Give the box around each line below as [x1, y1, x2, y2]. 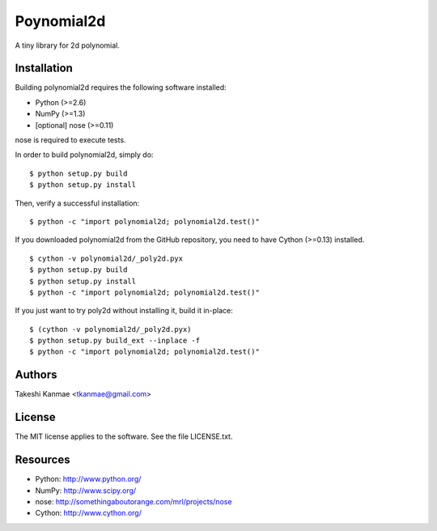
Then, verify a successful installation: [15, 198, 140, 208]
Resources [15, 453, 70, 467]
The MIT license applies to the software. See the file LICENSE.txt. [15, 431, 233, 441]
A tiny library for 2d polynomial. [15, 40, 121, 50]
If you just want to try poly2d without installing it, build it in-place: [15, 306, 234, 316]
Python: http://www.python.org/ [35, 474, 142, 484]
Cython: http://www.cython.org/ [35, 508, 142, 518]
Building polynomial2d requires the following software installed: [15, 83, 227, 92]
